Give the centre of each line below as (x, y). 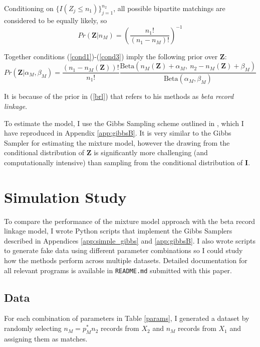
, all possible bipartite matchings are (169, 8)
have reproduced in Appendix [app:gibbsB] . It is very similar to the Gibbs (118, 133)
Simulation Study (65, 197)
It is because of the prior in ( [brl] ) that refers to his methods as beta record (119, 96)
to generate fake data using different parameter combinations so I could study (123, 250)
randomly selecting (33, 328)
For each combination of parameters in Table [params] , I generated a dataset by (127, 318)
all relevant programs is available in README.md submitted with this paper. (118, 270)
